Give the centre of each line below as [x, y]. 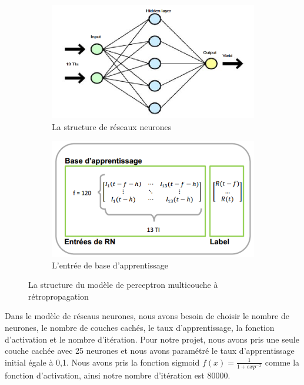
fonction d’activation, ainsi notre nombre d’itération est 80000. [118, 375]
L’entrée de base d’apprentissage [110, 265]
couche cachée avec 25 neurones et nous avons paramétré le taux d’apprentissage [150, 351]
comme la [282, 362]
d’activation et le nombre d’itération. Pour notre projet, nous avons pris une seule [152, 339]
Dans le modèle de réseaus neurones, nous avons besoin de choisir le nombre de [147, 316]
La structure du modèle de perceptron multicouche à [123, 285]
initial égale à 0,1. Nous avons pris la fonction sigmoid [102, 362]
